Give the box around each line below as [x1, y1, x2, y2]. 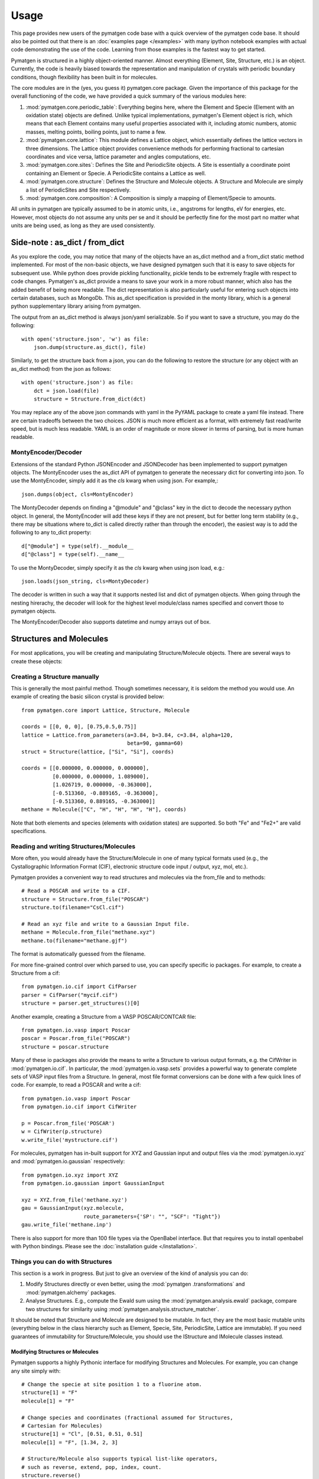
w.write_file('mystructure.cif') [21, 1136, 118, 1143]
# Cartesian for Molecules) [21, 1422, 103, 1429]
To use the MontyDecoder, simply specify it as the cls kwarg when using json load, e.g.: [11, 564, 225, 571]
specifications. [11, 828, 47, 835]
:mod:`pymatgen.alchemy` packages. [25, 1289, 116, 1296]
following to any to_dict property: [11, 529, 92, 536]
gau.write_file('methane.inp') [21, 1222, 112, 1228]
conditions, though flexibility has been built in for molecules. [11, 73, 158, 80]
